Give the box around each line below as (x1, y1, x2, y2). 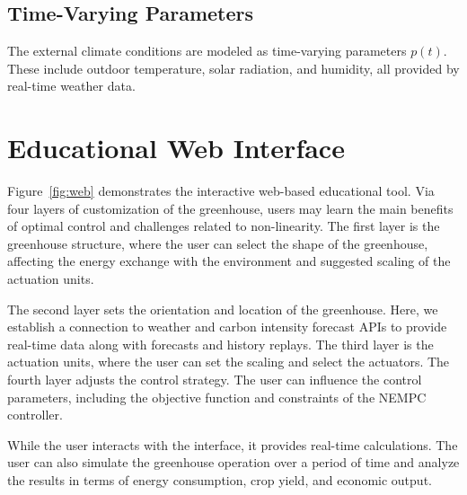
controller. (7, 405, 63, 424)
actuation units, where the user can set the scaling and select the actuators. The (7, 352, 450, 371)
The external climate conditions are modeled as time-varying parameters (7, 41, 407, 60)
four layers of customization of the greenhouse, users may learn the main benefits (7, 199, 454, 217)
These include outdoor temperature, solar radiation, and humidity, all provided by (7, 58, 460, 77)
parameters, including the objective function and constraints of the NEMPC (7, 387, 427, 406)
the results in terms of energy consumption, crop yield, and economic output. (7, 471, 432, 490)
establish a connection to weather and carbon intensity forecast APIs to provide (7, 317, 447, 336)
